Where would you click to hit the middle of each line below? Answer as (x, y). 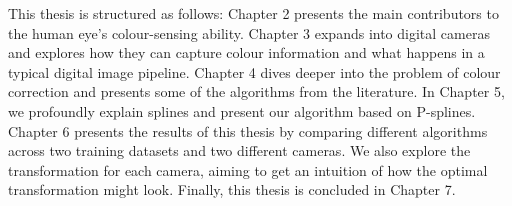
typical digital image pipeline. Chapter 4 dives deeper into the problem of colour (254, 71)
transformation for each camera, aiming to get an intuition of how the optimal (248, 169)
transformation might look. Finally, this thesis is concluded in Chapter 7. (232, 189)
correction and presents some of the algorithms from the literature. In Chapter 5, (256, 91)
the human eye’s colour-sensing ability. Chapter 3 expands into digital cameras (249, 32)
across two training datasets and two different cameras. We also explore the (239, 150)
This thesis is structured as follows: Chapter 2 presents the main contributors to (253, 13)
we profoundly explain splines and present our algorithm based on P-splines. (242, 110)
